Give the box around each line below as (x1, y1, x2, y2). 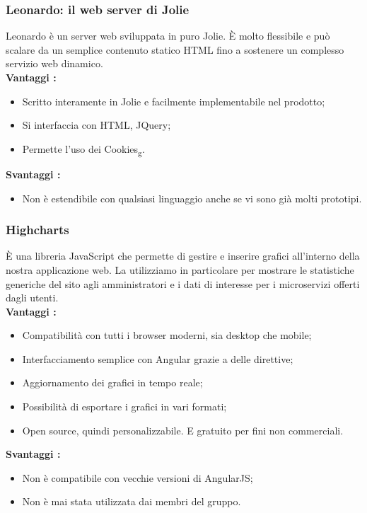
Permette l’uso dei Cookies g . (22, 141, 145, 158)
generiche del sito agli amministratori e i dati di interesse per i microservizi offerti (6, 276, 360, 291)
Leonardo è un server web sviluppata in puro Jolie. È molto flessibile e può (6, 28, 330, 43)
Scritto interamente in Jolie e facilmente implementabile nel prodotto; (22, 93, 325, 108)
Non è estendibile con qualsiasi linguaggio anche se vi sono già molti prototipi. (22, 190, 362, 205)
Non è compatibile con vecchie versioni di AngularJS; (22, 470, 253, 485)
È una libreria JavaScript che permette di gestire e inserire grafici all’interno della (6, 248, 360, 263)
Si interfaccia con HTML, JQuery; (22, 117, 171, 132)
